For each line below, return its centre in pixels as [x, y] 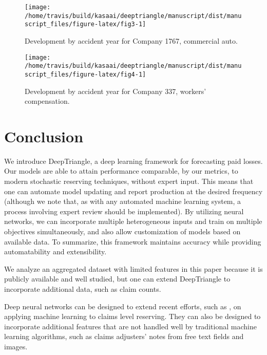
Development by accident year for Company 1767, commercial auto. [131, 40]
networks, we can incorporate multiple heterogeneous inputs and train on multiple [133, 221]
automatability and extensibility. [55, 251]
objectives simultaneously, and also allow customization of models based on [122, 231]
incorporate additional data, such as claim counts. [83, 288]
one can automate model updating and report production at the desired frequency [133, 191]
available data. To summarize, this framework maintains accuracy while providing [133, 241]
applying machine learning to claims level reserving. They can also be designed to [132, 316]
